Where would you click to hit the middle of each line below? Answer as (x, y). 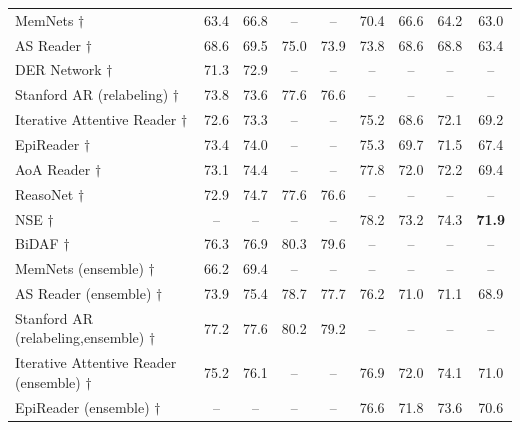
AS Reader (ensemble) (83, 293)
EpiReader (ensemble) (82, 406)
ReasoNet (44, 193)
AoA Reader (53, 168)
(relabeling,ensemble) (80, 337)
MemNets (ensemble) (79, 268)
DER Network (58, 69)
